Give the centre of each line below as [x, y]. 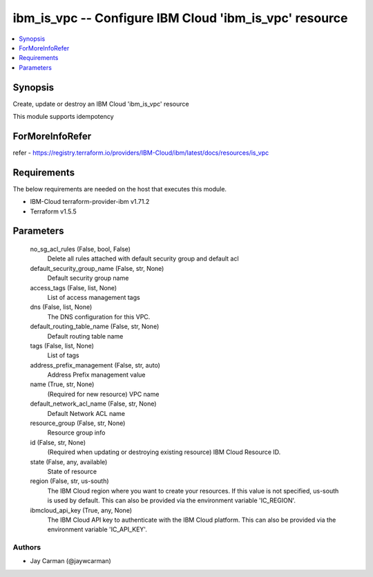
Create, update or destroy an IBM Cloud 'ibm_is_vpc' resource [101, 104]
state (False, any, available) [69, 462]
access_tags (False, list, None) [74, 287]
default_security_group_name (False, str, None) [97, 268]
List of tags [63, 355]
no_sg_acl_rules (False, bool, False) [80, 249]
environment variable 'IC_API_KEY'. [97, 529]
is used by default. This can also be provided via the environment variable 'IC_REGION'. [172, 500]
